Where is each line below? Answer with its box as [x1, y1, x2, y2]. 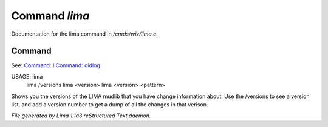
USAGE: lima [11, 73, 43, 80]
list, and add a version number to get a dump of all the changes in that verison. [11, 101, 208, 108]
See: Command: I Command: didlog [11, 62, 100, 69]
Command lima [11, 9, 90, 22]
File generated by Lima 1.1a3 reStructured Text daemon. [11, 112, 151, 119]
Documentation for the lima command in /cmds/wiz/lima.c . [11, 30, 158, 37]
